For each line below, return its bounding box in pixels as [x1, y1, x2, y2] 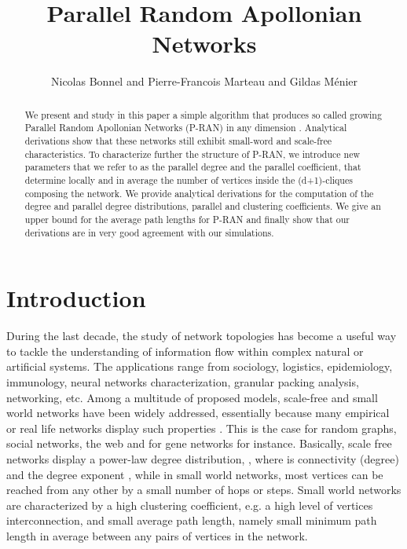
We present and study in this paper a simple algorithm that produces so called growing [24, 108, 382, 121]
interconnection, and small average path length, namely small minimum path [6, 512, 377, 529]
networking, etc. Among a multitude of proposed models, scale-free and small [6, 389, 378, 405]
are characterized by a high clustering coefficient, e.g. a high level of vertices [6, 496, 373, 513]
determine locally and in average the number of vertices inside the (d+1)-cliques [24, 173, 353, 186]
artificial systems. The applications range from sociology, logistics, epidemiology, [6, 358, 393, 375]
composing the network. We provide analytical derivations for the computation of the [24, 186, 374, 199]
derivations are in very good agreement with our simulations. [24, 225, 274, 239]
